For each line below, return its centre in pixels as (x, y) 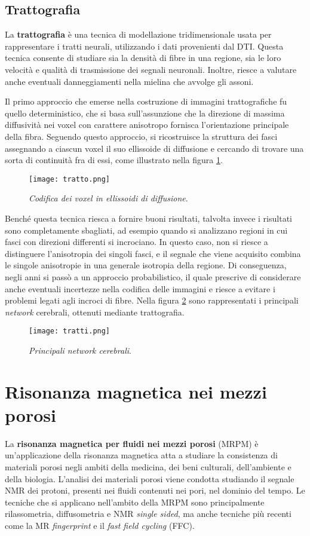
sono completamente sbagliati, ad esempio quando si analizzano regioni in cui (146, 230)
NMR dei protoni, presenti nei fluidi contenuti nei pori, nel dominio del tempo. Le (155, 490)
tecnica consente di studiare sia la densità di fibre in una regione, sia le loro (143, 58)
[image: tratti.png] (70, 331)
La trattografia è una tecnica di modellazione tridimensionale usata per (138, 34)
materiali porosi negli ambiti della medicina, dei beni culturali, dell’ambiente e (148, 467)
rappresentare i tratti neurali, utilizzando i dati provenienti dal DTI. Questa (144, 46)
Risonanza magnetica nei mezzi (136, 391)
